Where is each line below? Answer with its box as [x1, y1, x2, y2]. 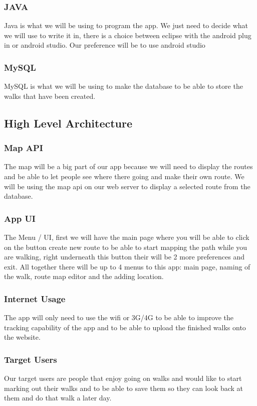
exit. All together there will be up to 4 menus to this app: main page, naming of [4, 261, 250, 272]
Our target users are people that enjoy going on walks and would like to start [4, 373, 242, 383]
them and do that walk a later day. [4, 392, 112, 403]
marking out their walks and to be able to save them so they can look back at [4, 382, 243, 393]
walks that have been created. [4, 90, 96, 101]
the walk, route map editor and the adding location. [4, 271, 164, 282]
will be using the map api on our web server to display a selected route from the [4, 181, 250, 191]
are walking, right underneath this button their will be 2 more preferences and [4, 251, 244, 262]
